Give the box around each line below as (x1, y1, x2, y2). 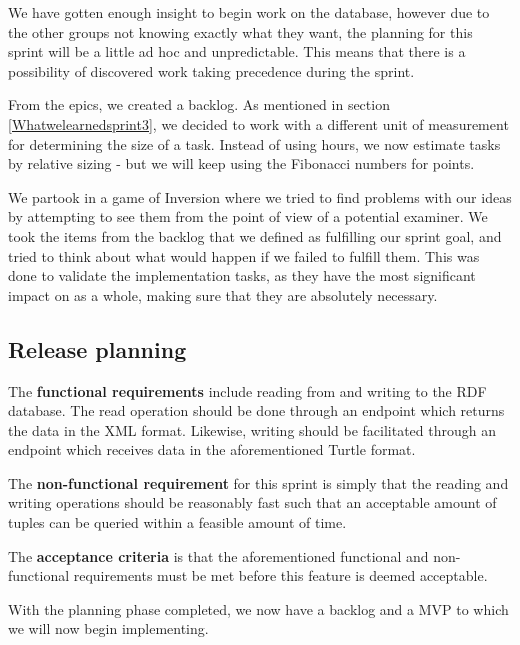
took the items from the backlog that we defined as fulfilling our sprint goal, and (8, 225, 502, 246)
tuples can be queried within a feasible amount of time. (8, 512, 347, 533)
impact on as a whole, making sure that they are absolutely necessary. (8, 284, 438, 305)
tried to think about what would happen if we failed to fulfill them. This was (8, 245, 480, 266)
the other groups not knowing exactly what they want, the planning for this (8, 21, 473, 42)
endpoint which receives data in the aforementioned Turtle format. (8, 439, 416, 460)
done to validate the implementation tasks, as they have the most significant (8, 265, 476, 286)
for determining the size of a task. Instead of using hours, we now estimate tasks (8, 133, 501, 154)
